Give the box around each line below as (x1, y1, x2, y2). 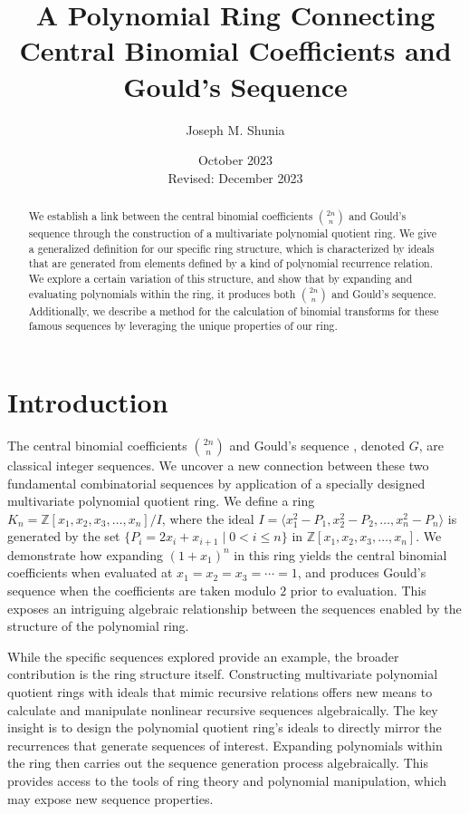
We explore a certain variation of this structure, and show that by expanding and (28, 271, 413, 286)
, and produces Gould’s (297, 563, 426, 582)
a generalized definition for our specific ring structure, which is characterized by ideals (28, 240, 435, 256)
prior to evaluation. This (290, 581, 426, 600)
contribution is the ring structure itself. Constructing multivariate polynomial (7, 664, 438, 683)
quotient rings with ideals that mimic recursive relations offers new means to (7, 683, 433, 701)
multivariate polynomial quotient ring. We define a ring (7, 491, 315, 510)
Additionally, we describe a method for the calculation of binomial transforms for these (28, 303, 439, 318)
